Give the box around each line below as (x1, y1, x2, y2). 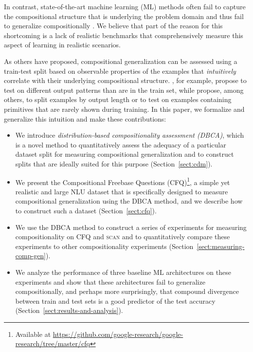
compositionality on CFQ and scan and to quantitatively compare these (15, 231, 230, 242)
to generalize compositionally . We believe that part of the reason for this (4, 21, 223, 31)
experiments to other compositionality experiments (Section (15, 241, 194, 251)
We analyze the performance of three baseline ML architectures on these (15, 267, 231, 277)
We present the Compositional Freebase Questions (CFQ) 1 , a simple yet (15, 175, 230, 187)
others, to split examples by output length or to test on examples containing (4, 94, 232, 104)
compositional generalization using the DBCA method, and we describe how (15, 196, 243, 206)
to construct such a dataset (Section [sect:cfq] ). (15, 205, 157, 215)
